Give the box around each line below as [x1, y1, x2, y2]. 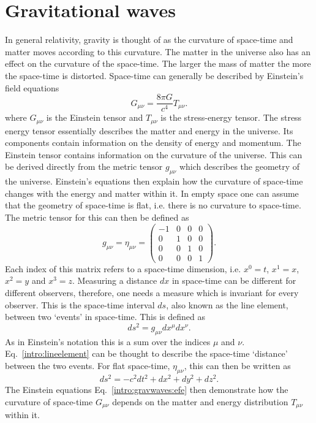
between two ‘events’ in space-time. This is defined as [5, 310, 205, 323]
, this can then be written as [184, 359, 291, 372]
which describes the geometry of [179, 160, 300, 173]
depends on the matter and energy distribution [112, 395, 288, 408]
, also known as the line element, [166, 298, 288, 311]
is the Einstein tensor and [46, 111, 143, 124]
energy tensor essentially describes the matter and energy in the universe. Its [5, 124, 293, 137]
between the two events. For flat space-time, [5, 359, 170, 372]
